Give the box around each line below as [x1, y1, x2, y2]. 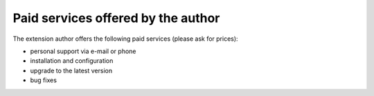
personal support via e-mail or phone [30, 47, 136, 55]
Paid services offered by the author [12, 10, 220, 26]
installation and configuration [30, 57, 114, 65]
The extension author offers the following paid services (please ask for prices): [12, 35, 238, 43]
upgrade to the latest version [30, 66, 113, 75]
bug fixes [30, 76, 57, 84]
